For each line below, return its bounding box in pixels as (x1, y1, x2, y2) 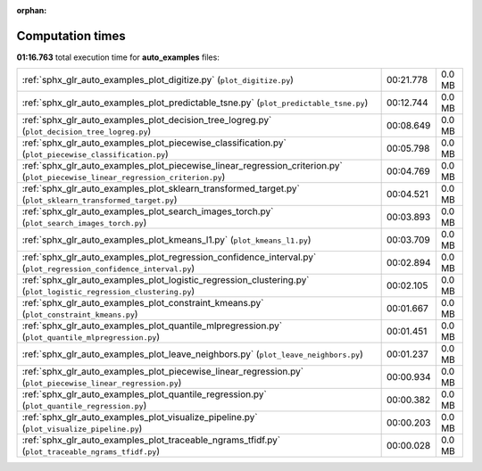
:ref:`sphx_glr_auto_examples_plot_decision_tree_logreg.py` (21, 114, 272, 127)
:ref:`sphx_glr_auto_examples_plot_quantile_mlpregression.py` (21, 319, 283, 332)
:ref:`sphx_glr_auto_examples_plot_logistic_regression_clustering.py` (21, 274, 310, 286)
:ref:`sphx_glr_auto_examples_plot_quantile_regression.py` (21, 388, 267, 401)
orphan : (16, 5, 47, 15)
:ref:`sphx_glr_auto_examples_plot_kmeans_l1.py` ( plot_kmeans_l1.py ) (21, 234, 312, 246)
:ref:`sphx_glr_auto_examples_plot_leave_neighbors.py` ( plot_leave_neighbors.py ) (21, 348, 363, 360)
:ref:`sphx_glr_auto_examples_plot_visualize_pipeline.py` (21, 411, 258, 424)
